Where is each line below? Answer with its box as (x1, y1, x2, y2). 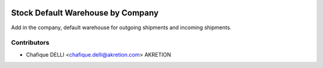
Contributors (11, 39, 50, 47)
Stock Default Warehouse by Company (11, 8, 159, 18)
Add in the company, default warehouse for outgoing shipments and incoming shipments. (11, 24, 231, 31)
